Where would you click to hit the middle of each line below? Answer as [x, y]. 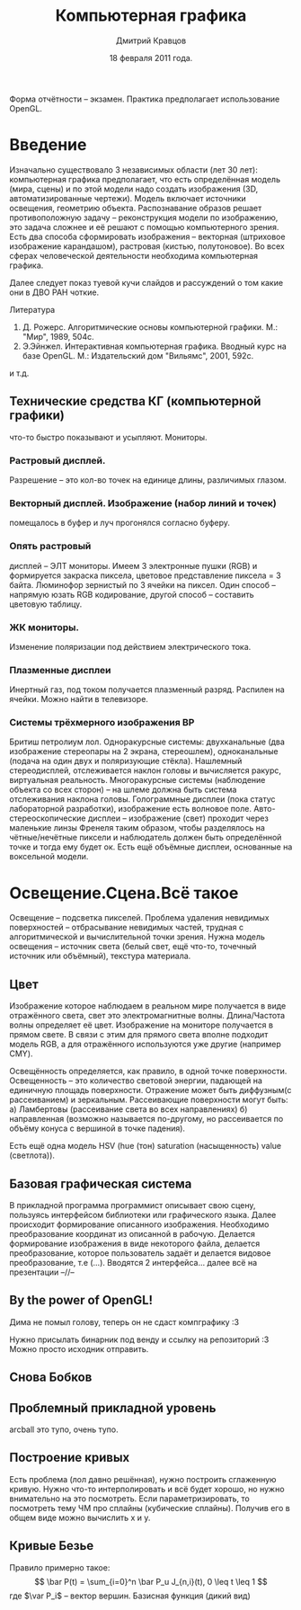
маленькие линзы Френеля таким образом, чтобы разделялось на [137, 828]
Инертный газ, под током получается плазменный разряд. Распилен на [147, 689]
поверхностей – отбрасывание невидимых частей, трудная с [127, 928]
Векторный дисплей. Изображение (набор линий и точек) [143, 503]
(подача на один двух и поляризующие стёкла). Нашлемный [126, 761]
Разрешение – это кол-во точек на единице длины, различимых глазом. [148, 480]
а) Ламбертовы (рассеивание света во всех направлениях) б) [128, 1109]
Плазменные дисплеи [60, 670]
